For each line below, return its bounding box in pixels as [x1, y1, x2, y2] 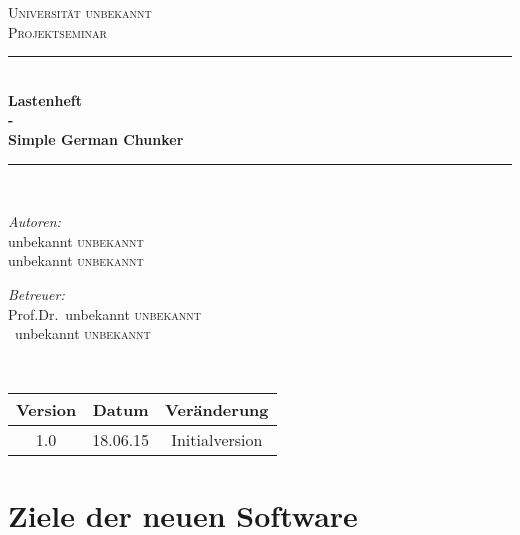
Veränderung [165, 398, 269, 422]
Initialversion [171, 428, 263, 452]
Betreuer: [8, 283, 65, 304]
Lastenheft [8, 89, 82, 110]
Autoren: [8, 211, 61, 232]
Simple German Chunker [8, 128, 184, 149]
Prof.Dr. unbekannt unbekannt [8, 303, 201, 324]
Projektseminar [8, 21, 107, 42]
